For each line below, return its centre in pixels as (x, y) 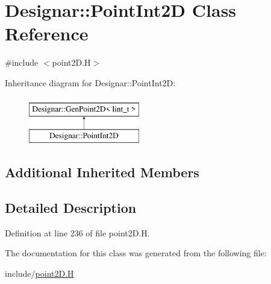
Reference (47, 33)
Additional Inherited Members (102, 172)
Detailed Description (71, 207)
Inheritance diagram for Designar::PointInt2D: (90, 82)
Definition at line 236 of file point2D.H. (77, 232)
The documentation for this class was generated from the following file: (136, 253)
